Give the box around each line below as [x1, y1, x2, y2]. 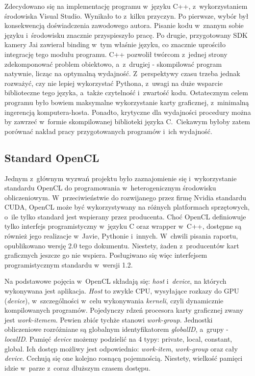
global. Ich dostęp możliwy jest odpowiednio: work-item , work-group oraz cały [4, 343, 238, 353]
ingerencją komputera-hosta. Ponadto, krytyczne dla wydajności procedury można [4, 107, 251, 117]
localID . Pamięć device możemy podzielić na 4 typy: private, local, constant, [4, 334, 232, 344]
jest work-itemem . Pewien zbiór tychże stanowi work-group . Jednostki [4, 314, 213, 324]
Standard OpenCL [4, 150, 100, 165]
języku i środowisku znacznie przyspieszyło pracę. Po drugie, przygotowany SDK [4, 29, 248, 40]
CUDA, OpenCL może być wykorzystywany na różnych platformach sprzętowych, [4, 202, 250, 212]
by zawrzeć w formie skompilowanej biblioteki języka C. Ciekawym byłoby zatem [4, 116, 251, 127]
